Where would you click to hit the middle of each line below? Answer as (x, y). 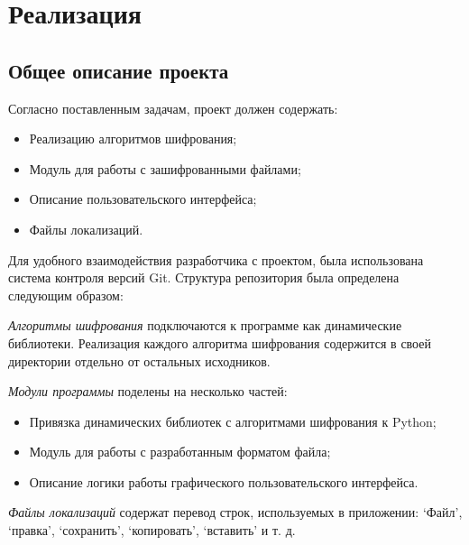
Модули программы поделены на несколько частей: (148, 391)
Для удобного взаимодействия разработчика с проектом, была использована (216, 259)
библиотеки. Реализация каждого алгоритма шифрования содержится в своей (220, 342)
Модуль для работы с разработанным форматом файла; (180, 452)
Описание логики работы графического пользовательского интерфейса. (224, 481)
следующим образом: (66, 295)
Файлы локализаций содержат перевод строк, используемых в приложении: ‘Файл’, (235, 512)
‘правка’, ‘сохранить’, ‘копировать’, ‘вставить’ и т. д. (152, 530)
